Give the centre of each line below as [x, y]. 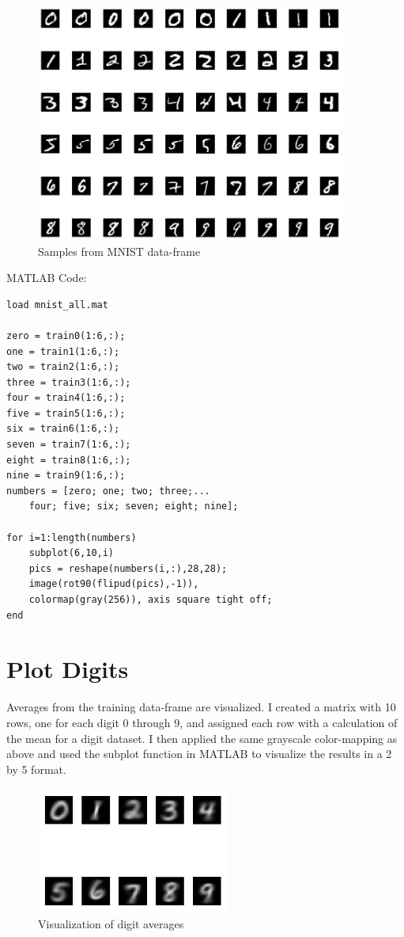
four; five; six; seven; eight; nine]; [134, 507]
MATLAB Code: [47, 278]
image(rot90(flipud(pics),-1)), [114, 584]
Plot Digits [68, 669]
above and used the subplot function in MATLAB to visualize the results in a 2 [199, 754]
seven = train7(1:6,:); [69, 445]
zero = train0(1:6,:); [66, 335]
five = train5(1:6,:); [66, 413]
